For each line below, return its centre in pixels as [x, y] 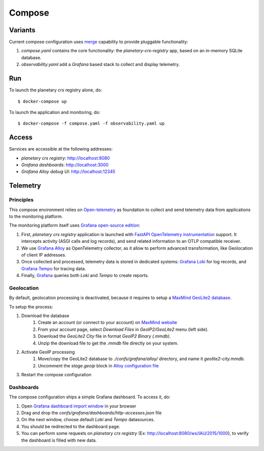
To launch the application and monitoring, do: [55, 112]
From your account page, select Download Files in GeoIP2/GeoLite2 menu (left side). [123, 329]
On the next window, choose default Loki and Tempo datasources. [88, 420]
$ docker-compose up [42, 101]
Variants [22, 30]
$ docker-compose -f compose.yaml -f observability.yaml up [91, 124]
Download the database [45, 316]
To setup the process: [31, 307]
